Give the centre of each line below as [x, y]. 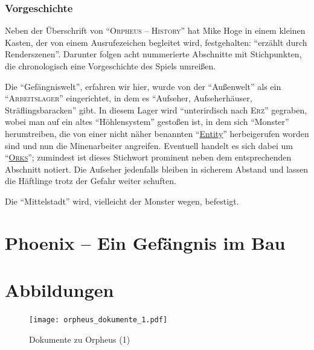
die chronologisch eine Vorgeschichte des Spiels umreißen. [111, 66]
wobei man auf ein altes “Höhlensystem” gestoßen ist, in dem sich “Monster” [147, 122]
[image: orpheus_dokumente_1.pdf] [98, 320]
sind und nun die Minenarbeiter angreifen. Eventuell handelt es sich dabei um [149, 145]
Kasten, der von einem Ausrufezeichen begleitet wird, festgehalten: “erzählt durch [156, 42]
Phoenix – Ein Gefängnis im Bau [145, 242]
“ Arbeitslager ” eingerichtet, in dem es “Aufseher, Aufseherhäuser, [129, 98]
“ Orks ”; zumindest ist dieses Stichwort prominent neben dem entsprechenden [148, 157]
